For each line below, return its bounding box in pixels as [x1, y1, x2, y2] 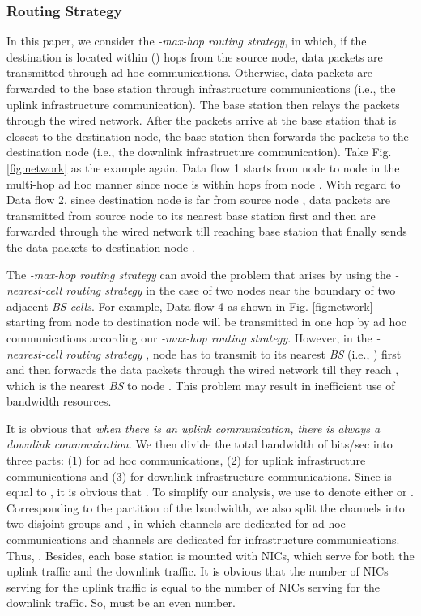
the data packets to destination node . [6, 238, 195, 255]
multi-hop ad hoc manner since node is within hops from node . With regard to [6, 175, 401, 192]
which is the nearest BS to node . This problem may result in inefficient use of [6, 376, 395, 393]
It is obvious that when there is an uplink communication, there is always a [6, 419, 381, 436]
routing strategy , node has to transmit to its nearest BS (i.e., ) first [66, 345, 402, 362]
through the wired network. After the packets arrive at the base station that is [6, 112, 397, 129]
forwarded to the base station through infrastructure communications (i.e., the [6, 80, 396, 96]
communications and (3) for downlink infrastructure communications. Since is [6, 467, 392, 484]
